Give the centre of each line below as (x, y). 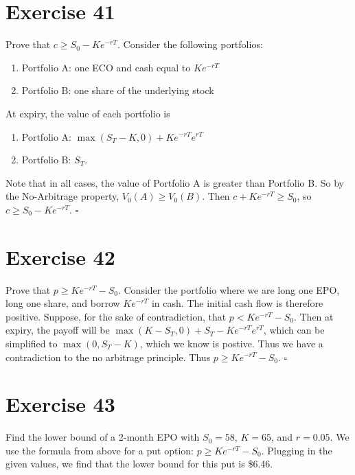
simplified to (32, 343)
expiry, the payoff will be (58, 330)
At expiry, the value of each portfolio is (88, 113)
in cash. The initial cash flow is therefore (237, 303)
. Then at (313, 316)
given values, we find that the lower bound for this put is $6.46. (139, 464)
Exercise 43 (60, 404)
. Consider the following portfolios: (190, 44)
